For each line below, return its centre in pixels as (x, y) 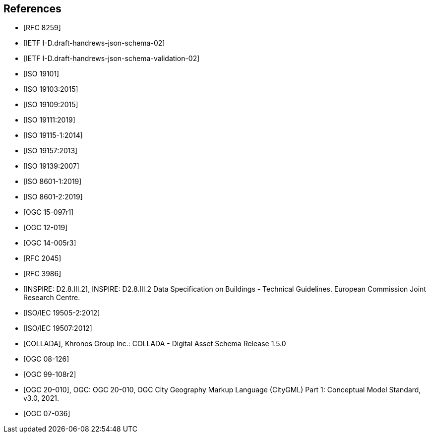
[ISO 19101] (41, 74)
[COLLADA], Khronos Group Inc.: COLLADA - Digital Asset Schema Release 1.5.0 (155, 344)
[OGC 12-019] (46, 228)
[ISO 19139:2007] (51, 166)
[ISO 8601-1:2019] (53, 182)
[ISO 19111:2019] (49, 120)
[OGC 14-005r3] (50, 243)
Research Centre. (52, 298)
